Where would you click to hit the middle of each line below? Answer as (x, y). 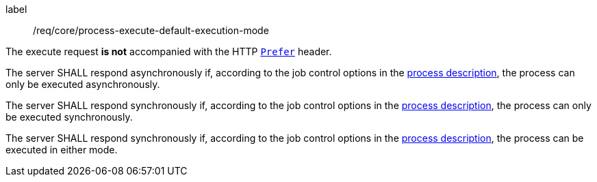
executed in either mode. (62, 150)
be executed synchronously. (69, 117)
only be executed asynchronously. (83, 84)
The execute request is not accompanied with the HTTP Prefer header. (169, 51)
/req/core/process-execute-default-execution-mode (151, 30)
